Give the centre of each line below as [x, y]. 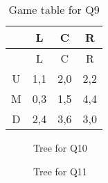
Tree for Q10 [60, 148]
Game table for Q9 [54, 9]
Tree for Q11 [60, 171]
